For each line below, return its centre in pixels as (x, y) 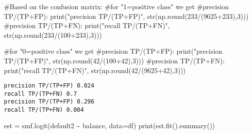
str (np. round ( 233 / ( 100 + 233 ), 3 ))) (53, 35)
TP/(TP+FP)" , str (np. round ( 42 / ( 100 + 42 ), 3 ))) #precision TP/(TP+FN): (114, 60)
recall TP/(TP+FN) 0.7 (41, 94)
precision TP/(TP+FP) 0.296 (49, 102)
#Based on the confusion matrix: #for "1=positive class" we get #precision (117, 6)
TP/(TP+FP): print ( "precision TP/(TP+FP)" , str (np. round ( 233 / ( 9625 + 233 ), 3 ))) (126, 16)
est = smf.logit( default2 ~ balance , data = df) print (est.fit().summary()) (109, 125)
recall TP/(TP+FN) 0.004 (44, 110)
